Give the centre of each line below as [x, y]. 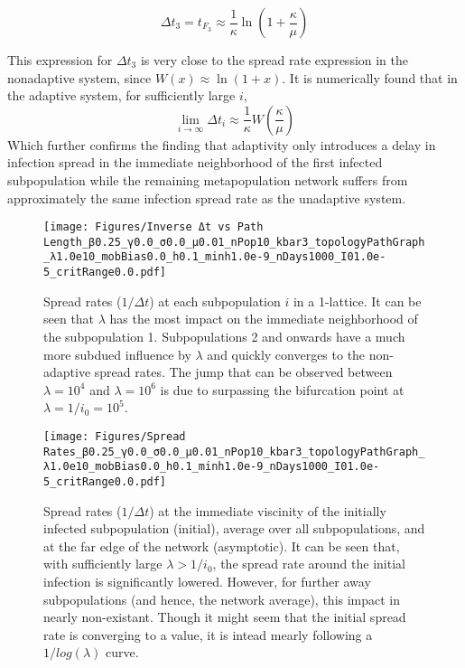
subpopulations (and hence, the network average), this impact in [222, 599]
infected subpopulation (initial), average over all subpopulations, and [234, 528]
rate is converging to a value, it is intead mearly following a [208, 634]
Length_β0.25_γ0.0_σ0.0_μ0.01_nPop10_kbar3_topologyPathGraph [234, 242]
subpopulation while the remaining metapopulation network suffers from [208, 179]
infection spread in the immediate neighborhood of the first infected [195, 162]
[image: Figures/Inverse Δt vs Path [153, 227]
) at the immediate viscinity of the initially [268, 510]
